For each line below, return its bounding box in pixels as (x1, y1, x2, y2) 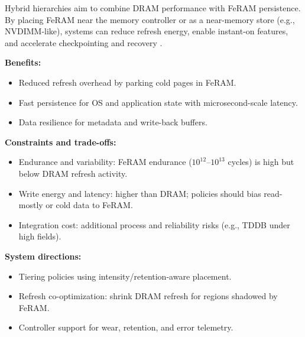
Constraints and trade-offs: (5, 135, 116, 148)
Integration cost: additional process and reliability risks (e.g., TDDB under (18, 218, 290, 231)
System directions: (5, 249, 82, 262)
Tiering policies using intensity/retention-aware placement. (18, 270, 232, 282)
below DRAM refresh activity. (18, 167, 128, 179)
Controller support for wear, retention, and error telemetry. (18, 321, 233, 333)
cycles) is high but (228, 155, 294, 168)
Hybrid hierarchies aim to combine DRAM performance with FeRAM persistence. (5, 2, 301, 14)
